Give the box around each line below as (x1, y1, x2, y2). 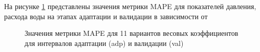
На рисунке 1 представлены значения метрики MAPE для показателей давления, (4, 1, 256, 11)
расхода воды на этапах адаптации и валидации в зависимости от (4, 11, 208, 21)
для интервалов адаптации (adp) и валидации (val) (25, 37, 184, 48)
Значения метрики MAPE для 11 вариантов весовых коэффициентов (25, 28, 239, 38)
